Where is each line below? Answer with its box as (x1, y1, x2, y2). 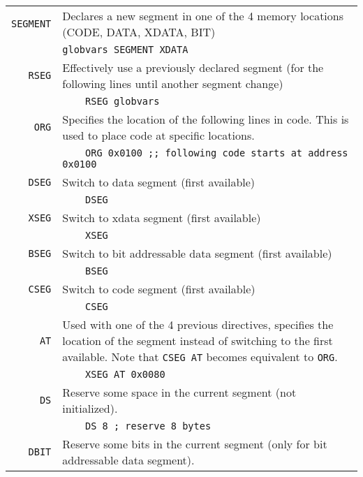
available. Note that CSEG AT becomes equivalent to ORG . (62, 348, 338, 365)
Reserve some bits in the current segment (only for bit (62, 436, 327, 452)
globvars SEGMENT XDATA (62, 44, 188, 55)
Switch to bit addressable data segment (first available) (62, 245, 332, 261)
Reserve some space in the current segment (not (62, 384, 297, 400)
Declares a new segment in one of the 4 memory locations (62, 8, 344, 24)
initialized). (62, 400, 118, 416)
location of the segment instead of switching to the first (62, 332, 333, 348)
